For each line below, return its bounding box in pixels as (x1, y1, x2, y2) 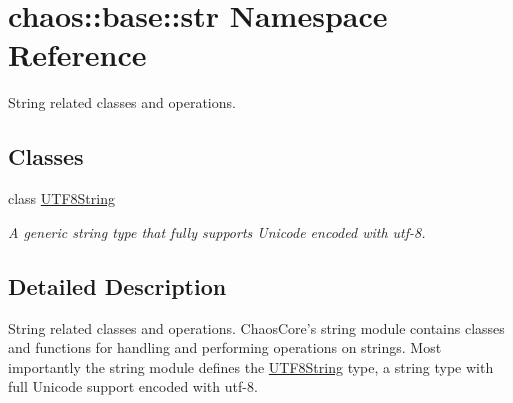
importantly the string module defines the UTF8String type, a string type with (8, 356, 494, 377)
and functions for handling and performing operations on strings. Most (8, 337, 442, 358)
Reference (8, 34, 147, 75)
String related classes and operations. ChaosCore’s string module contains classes (8, 317, 505, 338)
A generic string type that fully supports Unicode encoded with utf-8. (8, 221, 426, 242)
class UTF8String (8, 188, 115, 209)
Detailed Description (8, 270, 227, 301)
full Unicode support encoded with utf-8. (8, 376, 258, 397)
